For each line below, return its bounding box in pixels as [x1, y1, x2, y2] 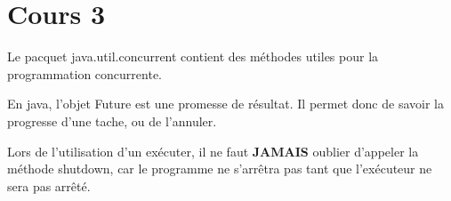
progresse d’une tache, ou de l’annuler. [7, 111, 217, 130]
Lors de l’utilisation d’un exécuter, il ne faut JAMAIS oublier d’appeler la [7, 141, 419, 160]
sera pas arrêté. [7, 176, 91, 195]
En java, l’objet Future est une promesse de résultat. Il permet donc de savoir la [7, 94, 444, 113]
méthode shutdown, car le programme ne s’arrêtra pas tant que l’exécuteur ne [7, 159, 432, 178]
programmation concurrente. [7, 64, 163, 83]
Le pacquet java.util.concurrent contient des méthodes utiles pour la [7, 47, 379, 66]
